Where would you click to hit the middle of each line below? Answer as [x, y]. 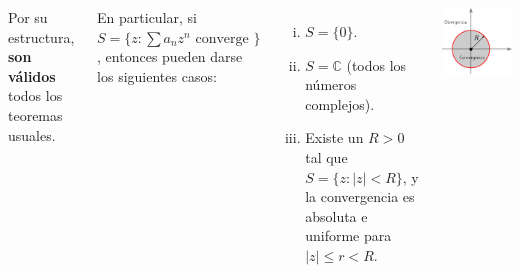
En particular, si [147, 17]
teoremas [35, 114]
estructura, [41, 36]
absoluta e [336, 215]
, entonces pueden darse [170, 56]
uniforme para [348, 235]
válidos [32, 75]
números [331, 84]
